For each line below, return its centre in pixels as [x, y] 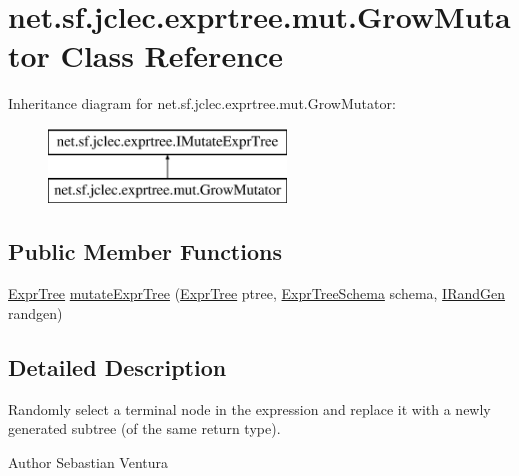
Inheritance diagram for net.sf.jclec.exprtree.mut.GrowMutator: [202, 103]
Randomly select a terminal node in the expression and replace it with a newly [249, 408]
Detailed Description [117, 366]
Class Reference [172, 55]
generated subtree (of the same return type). [144, 428]
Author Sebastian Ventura [88, 461]
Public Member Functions [145, 251]
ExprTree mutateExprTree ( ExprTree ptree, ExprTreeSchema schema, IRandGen [257, 293]
